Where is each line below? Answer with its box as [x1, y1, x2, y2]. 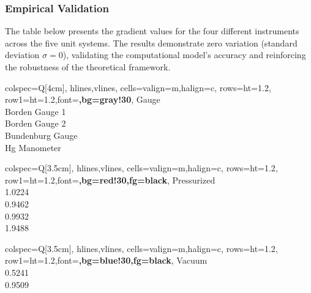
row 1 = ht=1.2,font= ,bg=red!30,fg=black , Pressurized [5, 173, 215, 186]
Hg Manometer [5, 141, 61, 154]
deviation [5, 48, 40, 61]
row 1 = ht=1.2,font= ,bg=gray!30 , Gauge [5, 93, 160, 106]
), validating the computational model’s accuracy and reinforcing [62, 48, 306, 61]
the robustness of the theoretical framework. [5, 61, 171, 73]
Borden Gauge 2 [5, 117, 66, 130]
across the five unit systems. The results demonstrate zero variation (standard [5, 36, 298, 49]
